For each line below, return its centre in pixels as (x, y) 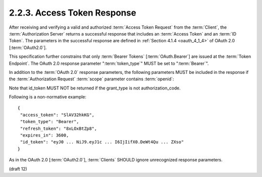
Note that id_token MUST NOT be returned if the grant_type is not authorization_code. (95, 88)
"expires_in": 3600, (44, 135)
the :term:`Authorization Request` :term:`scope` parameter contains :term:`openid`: (91, 79)
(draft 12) (18, 169)
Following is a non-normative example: (48, 97)
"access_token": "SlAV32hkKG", (57, 115)
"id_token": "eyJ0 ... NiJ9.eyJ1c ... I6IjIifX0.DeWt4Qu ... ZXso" (102, 142)
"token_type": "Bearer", (50, 122)
